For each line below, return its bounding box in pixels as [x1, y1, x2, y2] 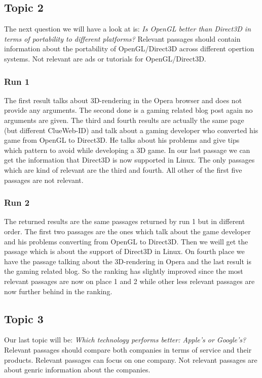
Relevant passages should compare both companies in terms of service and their [4, 344, 252, 355]
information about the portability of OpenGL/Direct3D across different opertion [4, 43, 254, 54]
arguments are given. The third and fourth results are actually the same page [4, 114, 244, 125]
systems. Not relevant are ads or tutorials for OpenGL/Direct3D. [4, 53, 206, 64]
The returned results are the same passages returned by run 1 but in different [4, 216, 245, 227]
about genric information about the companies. [4, 364, 151, 375]
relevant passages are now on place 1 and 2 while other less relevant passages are [4, 275, 255, 286]
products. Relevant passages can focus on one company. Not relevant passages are [4, 354, 257, 365]
